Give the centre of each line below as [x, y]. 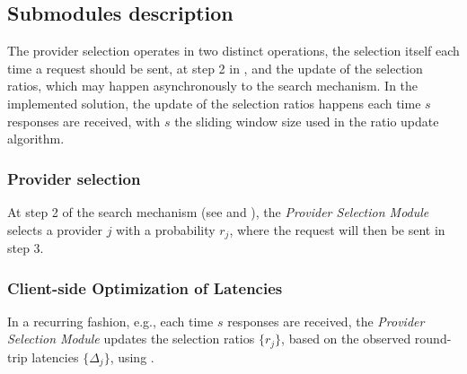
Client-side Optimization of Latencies [145, 287]
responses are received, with [84, 121]
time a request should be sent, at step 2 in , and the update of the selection [215, 68]
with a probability [166, 229]
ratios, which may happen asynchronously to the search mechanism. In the [213, 86]
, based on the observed [346, 339]
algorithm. [36, 139]
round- [433, 339]
